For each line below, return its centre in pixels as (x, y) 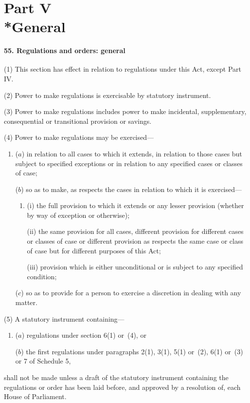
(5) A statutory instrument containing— (64, 318)
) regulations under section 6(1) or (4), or (84, 335)
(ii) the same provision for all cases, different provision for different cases (135, 231)
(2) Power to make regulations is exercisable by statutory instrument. (107, 95)
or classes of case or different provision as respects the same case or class (135, 241)
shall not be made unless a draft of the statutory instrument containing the (116, 377)
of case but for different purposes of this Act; (94, 250)
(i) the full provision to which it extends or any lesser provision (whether (135, 205)
